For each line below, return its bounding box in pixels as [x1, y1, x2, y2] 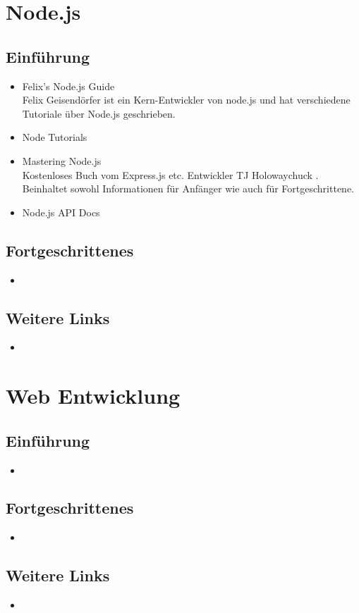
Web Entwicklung [6, 381, 181, 410]
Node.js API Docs [22, 204, 100, 219]
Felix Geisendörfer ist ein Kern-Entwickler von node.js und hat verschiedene [22, 92, 351, 107]
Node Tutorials [22, 130, 87, 144]
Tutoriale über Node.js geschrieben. [22, 106, 176, 120]
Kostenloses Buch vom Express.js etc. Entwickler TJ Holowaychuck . [22, 167, 319, 182]
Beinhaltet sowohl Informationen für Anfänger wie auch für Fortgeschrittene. [22, 181, 354, 196]
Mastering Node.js [22, 153, 102, 168]
